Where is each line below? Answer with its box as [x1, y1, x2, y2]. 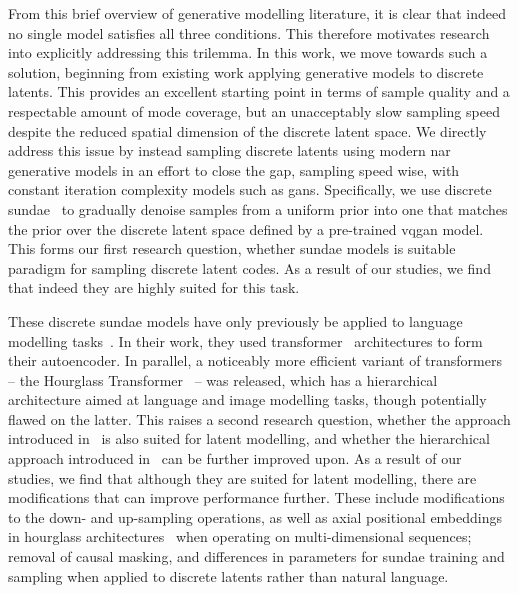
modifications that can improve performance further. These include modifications [8, 487, 505, 508]
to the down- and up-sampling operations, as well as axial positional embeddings [8, 506, 503, 527]
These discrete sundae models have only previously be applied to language [8, 310, 463, 331]
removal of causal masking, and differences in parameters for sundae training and [8, 546, 505, 567]
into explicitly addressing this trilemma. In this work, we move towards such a [8, 42, 488, 63]
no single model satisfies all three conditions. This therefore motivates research [8, 22, 490, 43]
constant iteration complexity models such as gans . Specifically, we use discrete [8, 179, 492, 200]
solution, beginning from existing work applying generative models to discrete [8, 61, 484, 82]
